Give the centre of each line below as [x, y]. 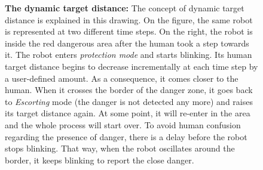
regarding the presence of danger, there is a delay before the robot [126, 136]
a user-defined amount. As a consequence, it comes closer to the [122, 78]
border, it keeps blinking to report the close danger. [100, 160]
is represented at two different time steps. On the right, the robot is [129, 31]
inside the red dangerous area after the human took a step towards [127, 43]
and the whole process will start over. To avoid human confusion [123, 124]
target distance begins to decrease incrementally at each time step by [131, 66]
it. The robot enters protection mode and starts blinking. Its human [129, 55]
